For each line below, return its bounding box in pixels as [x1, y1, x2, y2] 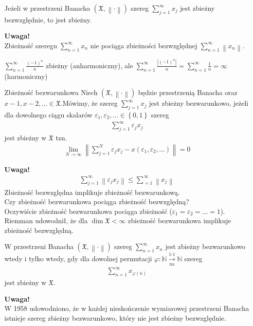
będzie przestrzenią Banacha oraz [138, 87, 237, 97]
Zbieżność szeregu [4, 40, 57, 50]
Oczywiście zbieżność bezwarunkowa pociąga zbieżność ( [4, 206, 172, 216]
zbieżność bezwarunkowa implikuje [128, 215, 231, 226]
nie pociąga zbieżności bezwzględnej [90, 40, 198, 50]
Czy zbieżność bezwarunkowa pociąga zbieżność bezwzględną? [4, 196, 189, 207]
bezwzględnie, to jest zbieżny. [4, 14, 92, 24]
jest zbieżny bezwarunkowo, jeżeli [149, 98, 249, 108]
